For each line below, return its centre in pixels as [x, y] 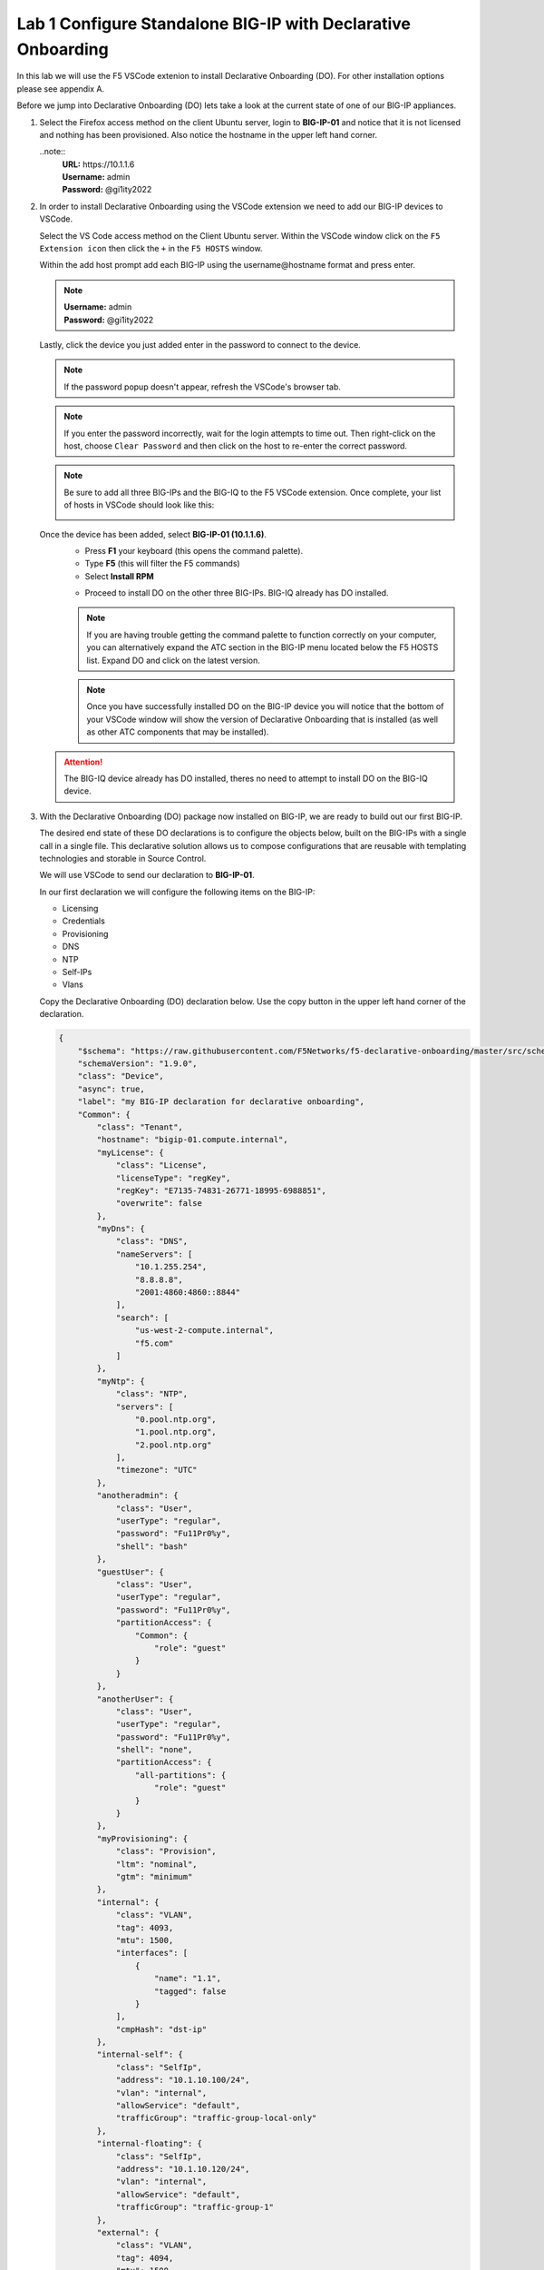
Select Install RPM [119, 576]
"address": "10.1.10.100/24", [183, 2080]
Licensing [80, 909]
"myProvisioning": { [142, 1838]
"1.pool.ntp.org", [175, 1432]
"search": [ [142, 1318]
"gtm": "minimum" [154, 1876]
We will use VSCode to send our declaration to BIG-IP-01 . [147, 875]
